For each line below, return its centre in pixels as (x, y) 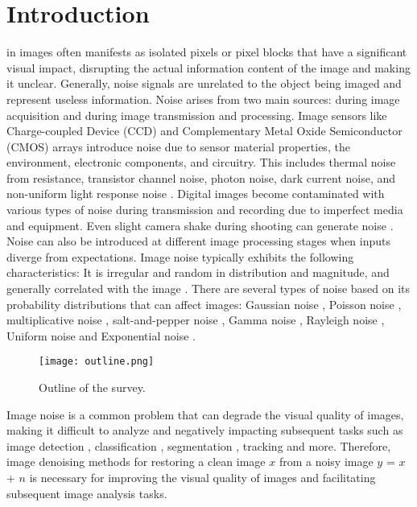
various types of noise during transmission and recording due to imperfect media (205, 210)
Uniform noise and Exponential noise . (101, 335)
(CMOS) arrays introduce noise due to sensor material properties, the (178, 146)
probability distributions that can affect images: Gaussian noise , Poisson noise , (204, 304)
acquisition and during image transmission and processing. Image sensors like (197, 115)
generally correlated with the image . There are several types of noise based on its (208, 289)
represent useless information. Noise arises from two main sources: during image (203, 99)
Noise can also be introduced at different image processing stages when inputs (199, 241)
